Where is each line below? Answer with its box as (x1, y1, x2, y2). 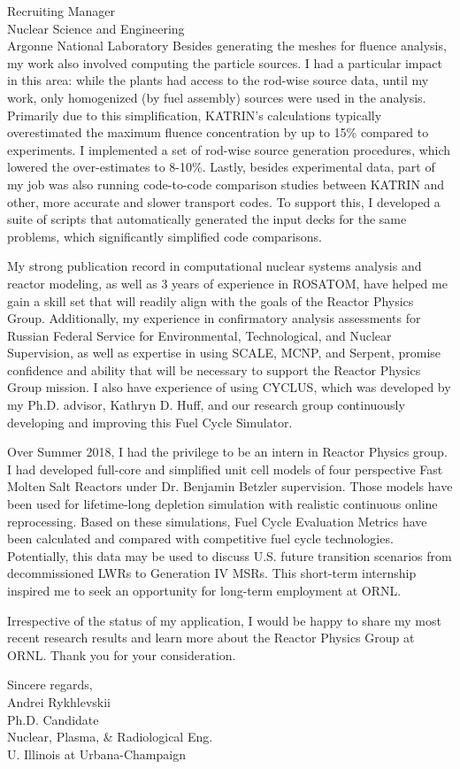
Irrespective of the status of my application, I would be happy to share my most (7, 611, 441, 629)
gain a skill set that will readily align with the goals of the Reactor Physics (7, 291, 414, 310)
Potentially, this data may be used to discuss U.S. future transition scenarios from (7, 546, 452, 565)
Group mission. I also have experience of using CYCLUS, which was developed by (7, 378, 451, 396)
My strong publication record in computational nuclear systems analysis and (7, 257, 422, 275)
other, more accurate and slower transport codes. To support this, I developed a (7, 192, 441, 211)
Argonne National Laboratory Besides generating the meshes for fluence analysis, (7, 36, 447, 55)
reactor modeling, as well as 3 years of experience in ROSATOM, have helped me (7, 273, 448, 292)
